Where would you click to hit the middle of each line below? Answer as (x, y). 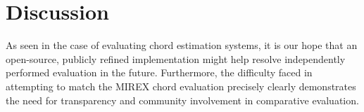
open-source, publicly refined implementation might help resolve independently (176, 58)
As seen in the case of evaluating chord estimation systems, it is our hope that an (182, 45)
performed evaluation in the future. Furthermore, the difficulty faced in (159, 72)
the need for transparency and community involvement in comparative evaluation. (182, 100)
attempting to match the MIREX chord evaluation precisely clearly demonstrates (181, 86)
